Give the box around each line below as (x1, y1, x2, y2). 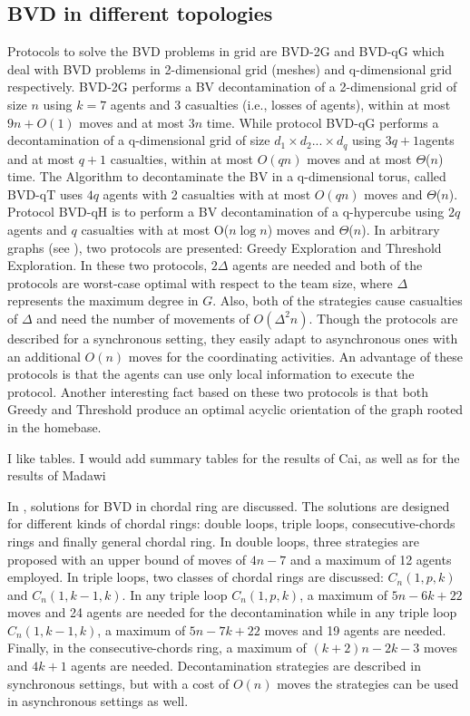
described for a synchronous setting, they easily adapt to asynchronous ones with (7, 328, 458, 347)
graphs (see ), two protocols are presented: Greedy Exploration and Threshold (7, 237, 442, 256)
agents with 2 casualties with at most (103, 184, 311, 203)
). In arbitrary (361, 220, 440, 238)
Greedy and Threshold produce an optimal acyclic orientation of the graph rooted (7, 400, 464, 419)
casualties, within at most (110, 149, 253, 168)
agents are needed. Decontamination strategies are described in (71, 656, 421, 675)
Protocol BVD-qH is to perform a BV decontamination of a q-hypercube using (7, 202, 445, 221)
